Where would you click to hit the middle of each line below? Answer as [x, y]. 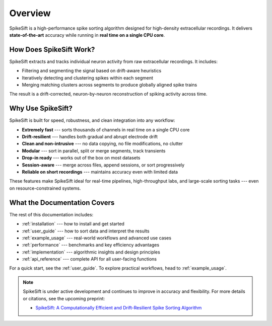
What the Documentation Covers [62, 202]
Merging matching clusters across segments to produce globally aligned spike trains [110, 85]
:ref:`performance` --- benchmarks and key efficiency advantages [91, 245]
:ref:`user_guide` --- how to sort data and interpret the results [86, 231]
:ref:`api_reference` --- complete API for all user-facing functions [89, 259]
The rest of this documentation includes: [51, 214]
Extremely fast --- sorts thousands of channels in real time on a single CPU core [106, 130]
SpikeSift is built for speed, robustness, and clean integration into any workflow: [92, 120]
